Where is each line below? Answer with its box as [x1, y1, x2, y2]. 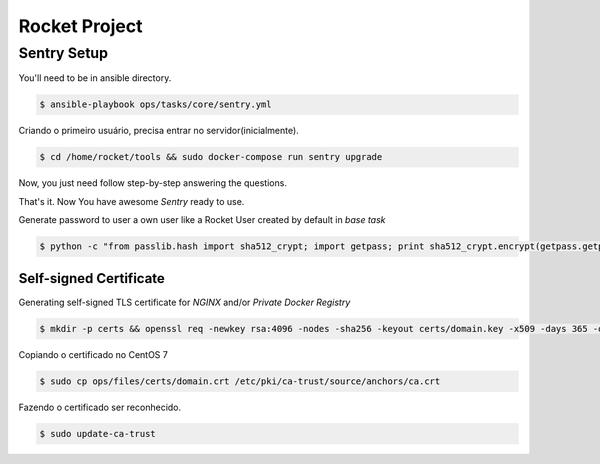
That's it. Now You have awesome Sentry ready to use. [18, 195, 245, 207]
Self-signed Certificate [18, 270, 165, 287]
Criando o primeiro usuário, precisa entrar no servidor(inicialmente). [18, 125, 299, 137]
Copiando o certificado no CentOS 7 [18, 348, 169, 360]
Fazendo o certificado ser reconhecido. [18, 401, 182, 413]
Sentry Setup [18, 44, 109, 62]
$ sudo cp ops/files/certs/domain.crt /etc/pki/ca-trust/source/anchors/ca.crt [39, 375, 441, 387]
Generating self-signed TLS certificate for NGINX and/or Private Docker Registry [18, 296, 351, 308]
